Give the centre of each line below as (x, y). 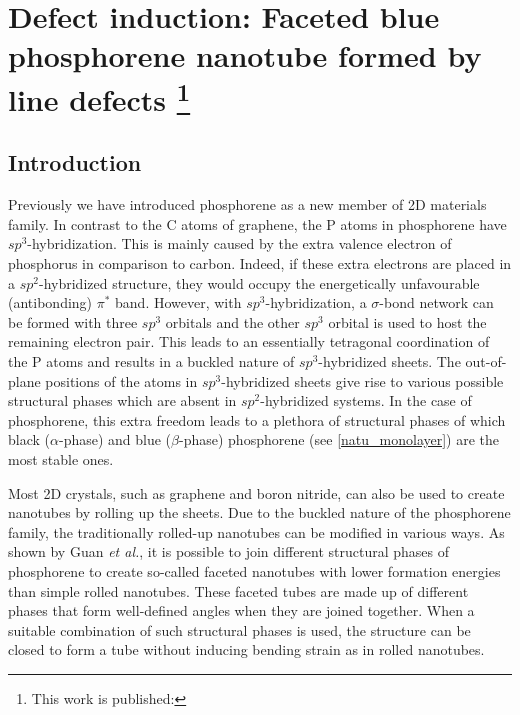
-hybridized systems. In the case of (366, 400)
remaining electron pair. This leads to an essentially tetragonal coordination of (249, 341)
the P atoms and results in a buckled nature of (151, 361)
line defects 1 (99, 96)
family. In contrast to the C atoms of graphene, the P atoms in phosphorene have (257, 223)
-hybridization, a (316, 302)
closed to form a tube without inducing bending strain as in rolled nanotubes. (246, 649)
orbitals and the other (232, 321)
